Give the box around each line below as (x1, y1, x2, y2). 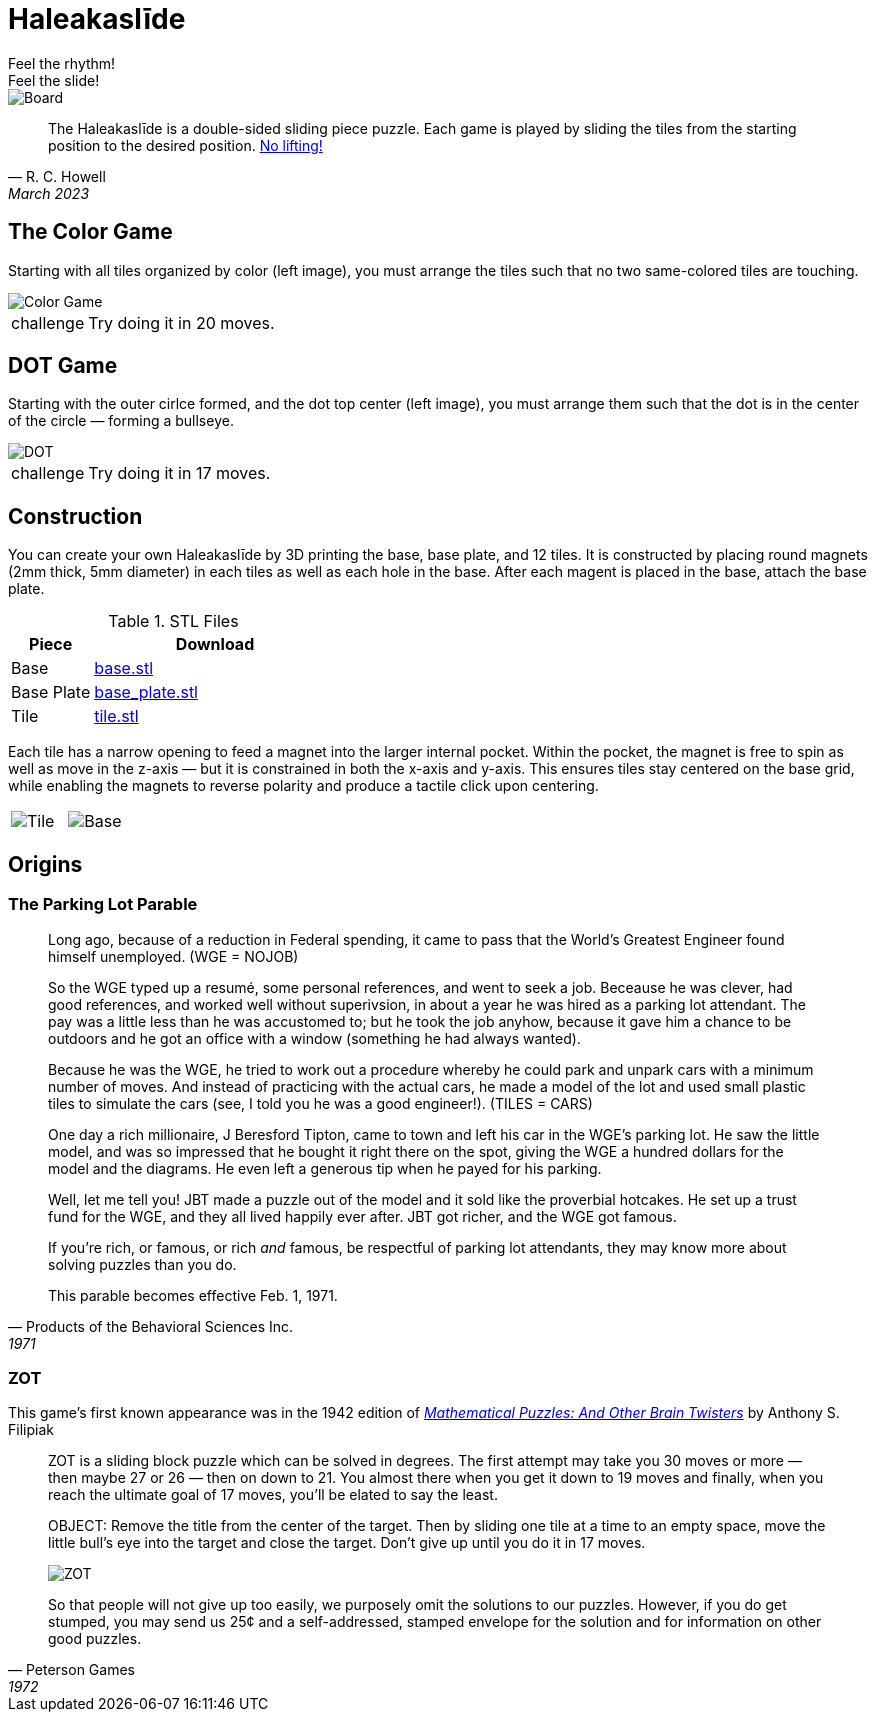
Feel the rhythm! (8, 54, 116, 72)
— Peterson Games (8, 1661, 135, 1679)
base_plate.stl (94, 682, 198, 703)
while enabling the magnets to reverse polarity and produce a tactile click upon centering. (8, 777, 599, 795)
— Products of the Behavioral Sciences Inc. (8, 1317, 294, 1335)
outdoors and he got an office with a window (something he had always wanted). (48, 1029, 581, 1047)
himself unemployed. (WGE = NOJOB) (48, 947, 299, 965)
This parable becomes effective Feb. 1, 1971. (48, 1286, 338, 1304)
